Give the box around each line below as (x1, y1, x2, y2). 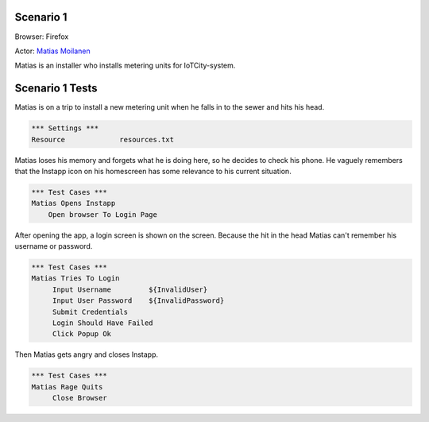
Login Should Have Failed (52, 319, 154, 327)
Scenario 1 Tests (14, 82, 99, 95)
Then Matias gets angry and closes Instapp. (14, 350, 159, 359)
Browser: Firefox (14, 32, 69, 41)
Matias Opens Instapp (31, 199, 116, 208)
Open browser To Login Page (48, 210, 158, 219)
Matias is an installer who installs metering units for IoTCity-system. (14, 60, 236, 71)
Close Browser (52, 393, 107, 403)
